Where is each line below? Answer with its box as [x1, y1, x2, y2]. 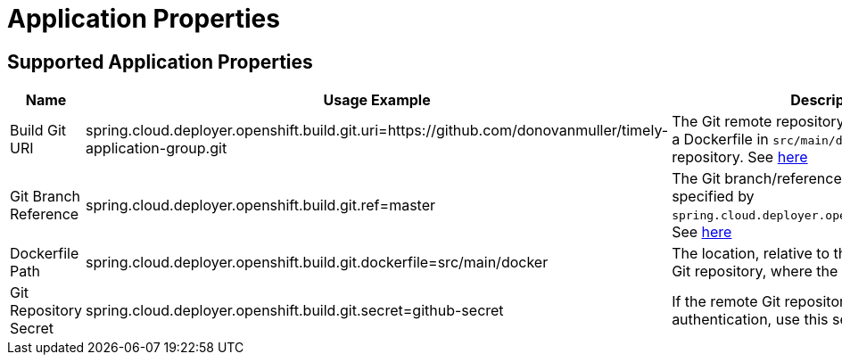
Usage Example [323, 91, 431, 110]
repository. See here [672, 148, 808, 167]
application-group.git [86, 139, 227, 158]
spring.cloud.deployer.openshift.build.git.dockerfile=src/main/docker [86, 253, 549, 272]
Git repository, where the [672, 262, 838, 281]
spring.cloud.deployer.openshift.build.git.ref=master [86, 196, 435, 215]
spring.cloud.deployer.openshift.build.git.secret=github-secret [86, 301, 504, 320]
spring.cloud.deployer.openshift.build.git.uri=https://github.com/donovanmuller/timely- [86, 121, 669, 140]
